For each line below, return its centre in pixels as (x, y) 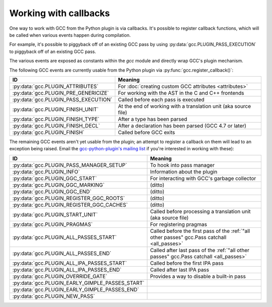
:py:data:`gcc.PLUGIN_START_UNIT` (55, 214)
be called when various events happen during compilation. (70, 35)
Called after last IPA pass (179, 270)
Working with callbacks (60, 13)
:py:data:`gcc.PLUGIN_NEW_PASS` (54, 296)
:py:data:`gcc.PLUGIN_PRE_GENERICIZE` (61, 93)
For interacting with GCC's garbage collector (203, 178)
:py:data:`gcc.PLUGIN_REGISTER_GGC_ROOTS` (69, 198)
